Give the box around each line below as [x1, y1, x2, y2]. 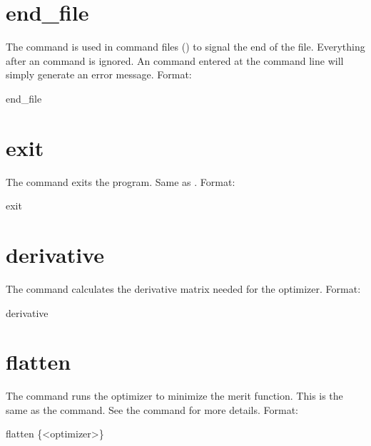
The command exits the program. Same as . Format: [6, 174, 235, 189]
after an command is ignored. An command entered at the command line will [6, 53, 344, 68]
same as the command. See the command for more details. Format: [6, 402, 298, 417]
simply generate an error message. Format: [6, 67, 192, 82]
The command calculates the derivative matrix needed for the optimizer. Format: [6, 281, 361, 296]
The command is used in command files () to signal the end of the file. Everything [6, 39, 365, 54]
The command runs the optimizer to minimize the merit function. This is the [6, 388, 343, 403]
